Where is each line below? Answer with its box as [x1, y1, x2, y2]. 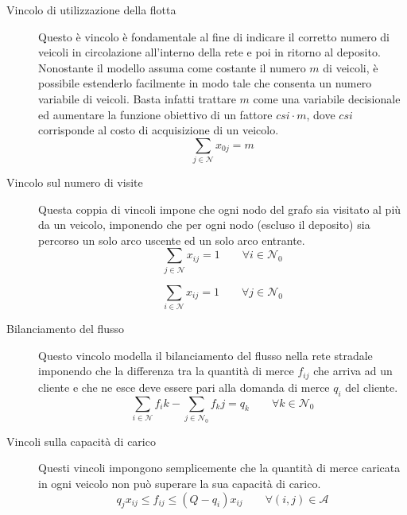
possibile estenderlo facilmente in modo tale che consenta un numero [38, 75, 372, 91]
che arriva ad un [313, 362, 393, 379]
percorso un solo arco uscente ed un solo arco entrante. [38, 231, 305, 248]
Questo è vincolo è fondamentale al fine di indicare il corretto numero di [38, 28, 390, 45]
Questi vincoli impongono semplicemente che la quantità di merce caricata [38, 459, 401, 476]
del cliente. [345, 378, 398, 395]
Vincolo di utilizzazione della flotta [6, 2, 176, 17]
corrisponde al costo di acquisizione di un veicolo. [38, 122, 279, 138]
